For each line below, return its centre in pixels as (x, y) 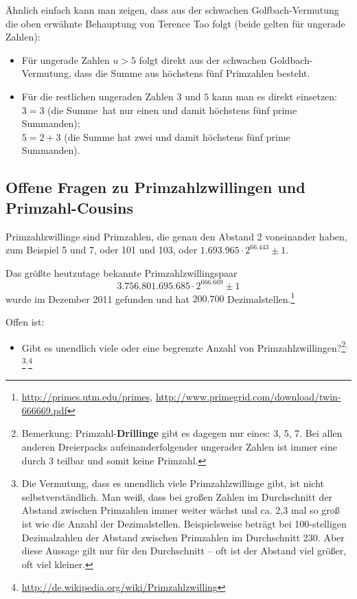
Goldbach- (291, 59)
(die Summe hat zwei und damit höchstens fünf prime (177, 136)
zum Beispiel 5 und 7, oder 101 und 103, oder (102, 250)
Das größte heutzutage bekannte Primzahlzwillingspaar (122, 272)
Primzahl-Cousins (70, 207)
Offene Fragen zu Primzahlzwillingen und (156, 187)
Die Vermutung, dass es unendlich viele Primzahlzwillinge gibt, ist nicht (173, 483)
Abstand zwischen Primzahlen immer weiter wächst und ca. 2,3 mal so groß (181, 510)
